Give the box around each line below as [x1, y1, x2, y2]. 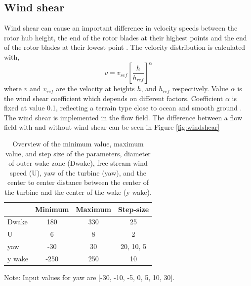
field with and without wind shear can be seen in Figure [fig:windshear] [4, 122, 220, 132]
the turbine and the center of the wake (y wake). [4, 187, 152, 197]
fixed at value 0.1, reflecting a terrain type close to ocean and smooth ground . [4, 103, 242, 113]
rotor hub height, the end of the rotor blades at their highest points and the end [4, 32, 247, 42]
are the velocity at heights [56, 83, 135, 94]
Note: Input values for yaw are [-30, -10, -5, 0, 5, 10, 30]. [4, 272, 175, 283]
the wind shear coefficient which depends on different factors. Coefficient [4, 93, 223, 103]
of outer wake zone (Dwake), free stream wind [8, 158, 148, 168]
